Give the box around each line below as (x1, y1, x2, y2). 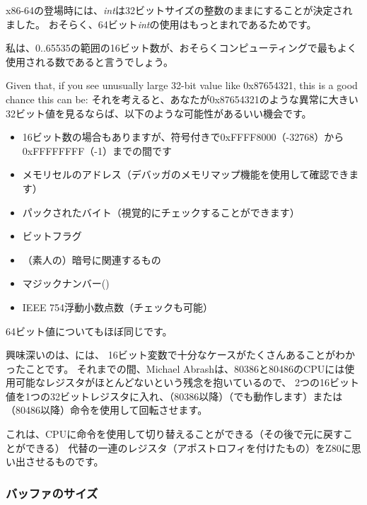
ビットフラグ (22, 228, 82, 243)
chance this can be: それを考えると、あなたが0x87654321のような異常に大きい (6, 91, 359, 106)
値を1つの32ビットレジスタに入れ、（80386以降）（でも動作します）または (6, 388, 343, 403)
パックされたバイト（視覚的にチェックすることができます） (22, 204, 300, 219)
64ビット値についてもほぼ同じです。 (6, 323, 173, 338)
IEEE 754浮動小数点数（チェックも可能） (22, 299, 214, 314)
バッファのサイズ (6, 484, 98, 501)
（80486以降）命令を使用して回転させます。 (6, 402, 208, 417)
